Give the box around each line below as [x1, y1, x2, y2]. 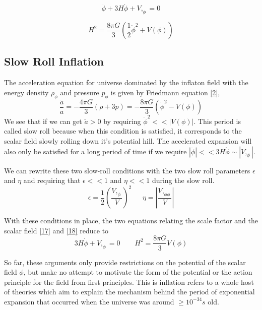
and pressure [60, 87, 99, 97]
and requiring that [23, 175, 81, 185]
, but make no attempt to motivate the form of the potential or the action [23, 267, 252, 277]
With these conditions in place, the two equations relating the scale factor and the [4, 215, 258, 226]
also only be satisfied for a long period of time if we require [4, 146, 187, 156]
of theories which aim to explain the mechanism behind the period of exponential [4, 286, 255, 297]
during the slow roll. [152, 175, 215, 185]
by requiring [103, 115, 141, 126]
